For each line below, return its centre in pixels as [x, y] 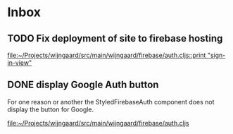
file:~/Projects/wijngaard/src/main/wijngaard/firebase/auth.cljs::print [107, 55]
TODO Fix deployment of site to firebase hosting [115, 38]
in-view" [20, 63]
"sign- [216, 55]
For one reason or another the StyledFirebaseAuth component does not [111, 102]
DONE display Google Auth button [83, 85]
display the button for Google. [50, 109]
